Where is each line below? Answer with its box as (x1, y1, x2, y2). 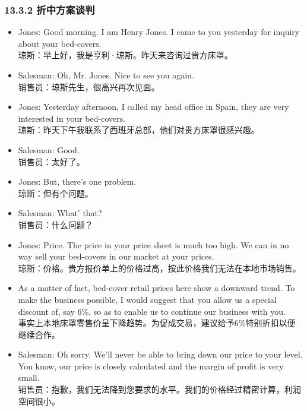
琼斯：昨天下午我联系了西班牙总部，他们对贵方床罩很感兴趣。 (18, 124, 259, 136)
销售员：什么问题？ (18, 218, 93, 230)
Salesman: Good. (18, 143, 80, 156)
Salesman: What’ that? (18, 207, 102, 219)
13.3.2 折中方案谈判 (4, 2, 95, 17)
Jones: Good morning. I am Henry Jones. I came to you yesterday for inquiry (18, 26, 300, 38)
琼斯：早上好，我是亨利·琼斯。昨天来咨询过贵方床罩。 (18, 49, 233, 61)
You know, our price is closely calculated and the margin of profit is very (18, 359, 284, 372)
